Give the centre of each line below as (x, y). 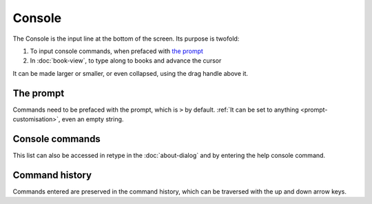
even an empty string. (93, 119)
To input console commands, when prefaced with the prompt (116, 51)
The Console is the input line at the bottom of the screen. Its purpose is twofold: (126, 39)
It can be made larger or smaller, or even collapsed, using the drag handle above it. (130, 73)
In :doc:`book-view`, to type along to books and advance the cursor (126, 61)
